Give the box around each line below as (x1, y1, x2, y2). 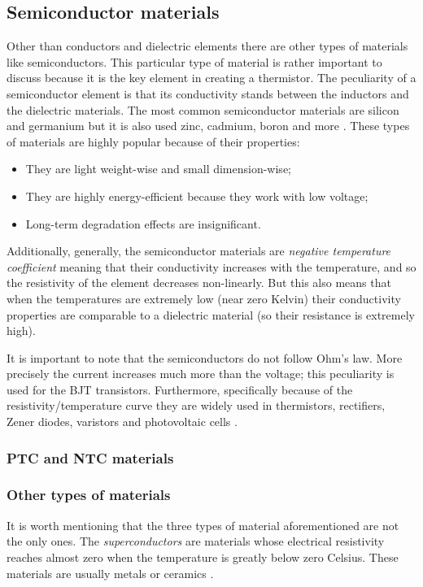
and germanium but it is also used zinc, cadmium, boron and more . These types (7, 117, 410, 134)
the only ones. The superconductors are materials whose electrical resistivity (7, 533, 385, 550)
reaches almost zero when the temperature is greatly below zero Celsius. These (7, 548, 399, 565)
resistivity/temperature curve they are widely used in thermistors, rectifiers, (7, 397, 386, 414)
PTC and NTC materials (7, 447, 174, 467)
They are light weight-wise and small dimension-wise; (25, 160, 291, 177)
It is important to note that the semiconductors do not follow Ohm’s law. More (7, 349, 403, 366)
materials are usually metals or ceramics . (7, 564, 214, 581)
